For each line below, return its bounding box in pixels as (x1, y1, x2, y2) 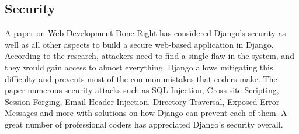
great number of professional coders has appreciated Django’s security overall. (5, 118, 283, 130)
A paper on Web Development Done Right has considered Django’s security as (5, 27, 286, 39)
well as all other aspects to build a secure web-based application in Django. (5, 38, 274, 50)
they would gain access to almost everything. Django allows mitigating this (5, 61, 273, 73)
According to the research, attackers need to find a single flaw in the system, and (5, 50, 294, 62)
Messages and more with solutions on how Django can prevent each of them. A (5, 107, 287, 119)
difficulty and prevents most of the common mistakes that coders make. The (5, 72, 277, 84)
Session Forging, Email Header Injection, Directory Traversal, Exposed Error (5, 95, 280, 107)
